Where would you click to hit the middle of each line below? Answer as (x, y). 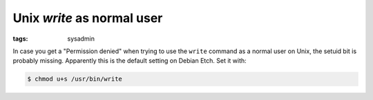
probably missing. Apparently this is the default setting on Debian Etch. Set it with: (130, 61)
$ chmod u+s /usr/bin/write (75, 79)
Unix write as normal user (88, 18)
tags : (20, 39)
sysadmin (81, 39)
